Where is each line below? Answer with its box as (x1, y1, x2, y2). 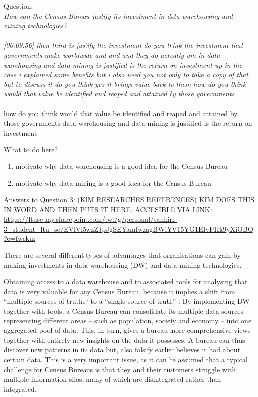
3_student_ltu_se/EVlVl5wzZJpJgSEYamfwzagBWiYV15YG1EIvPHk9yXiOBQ (4, 223, 253, 234)
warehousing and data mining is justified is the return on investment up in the (4, 59, 242, 70)
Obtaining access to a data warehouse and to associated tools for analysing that (4, 276, 248, 287)
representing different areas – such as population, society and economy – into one (4, 315, 252, 325)
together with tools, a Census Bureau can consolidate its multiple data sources (4, 306, 244, 316)
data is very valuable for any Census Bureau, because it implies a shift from (4, 286, 235, 296)
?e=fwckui (4, 233, 35, 243)
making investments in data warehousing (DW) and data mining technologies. (4, 259, 242, 270)
